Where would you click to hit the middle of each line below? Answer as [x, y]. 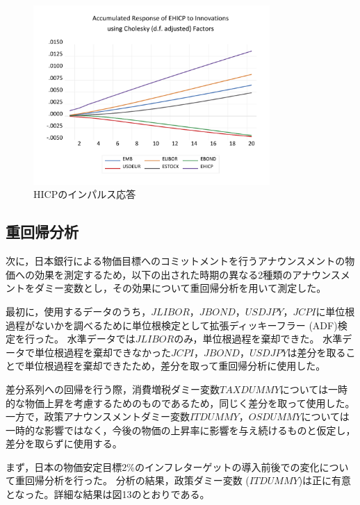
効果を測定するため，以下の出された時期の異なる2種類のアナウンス [187, 274]
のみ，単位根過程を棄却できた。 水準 [258, 339]
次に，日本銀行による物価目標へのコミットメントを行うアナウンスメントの [175, 261]
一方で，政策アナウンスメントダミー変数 [98, 416]
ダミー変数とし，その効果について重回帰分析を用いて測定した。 [180, 288]
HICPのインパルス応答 [85, 194]
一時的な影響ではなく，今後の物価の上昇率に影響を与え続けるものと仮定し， [181, 430]
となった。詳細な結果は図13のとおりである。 [108, 494]
